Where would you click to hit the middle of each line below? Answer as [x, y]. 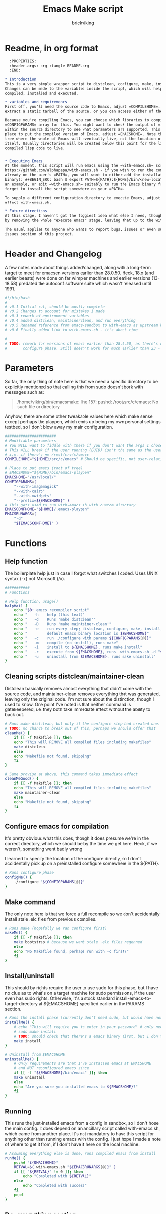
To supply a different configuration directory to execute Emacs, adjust [83, 198]
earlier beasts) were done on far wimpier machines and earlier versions [78, 278]
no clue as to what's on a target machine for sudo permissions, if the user [80, 993]
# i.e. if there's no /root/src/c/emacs [47, 455]
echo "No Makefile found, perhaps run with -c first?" [72, 951]
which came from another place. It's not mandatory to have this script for [80, 1134]
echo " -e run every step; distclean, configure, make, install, [88, 629]
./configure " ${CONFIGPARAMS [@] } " [49, 882]
